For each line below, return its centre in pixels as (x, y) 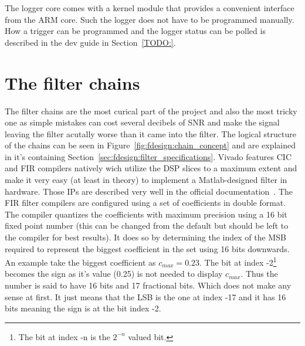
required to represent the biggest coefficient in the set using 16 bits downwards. (147, 248)
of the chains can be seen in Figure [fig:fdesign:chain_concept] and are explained (150, 145)
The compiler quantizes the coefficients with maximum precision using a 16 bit (146, 214)
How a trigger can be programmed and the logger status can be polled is (135, 31)
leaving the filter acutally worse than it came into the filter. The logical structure (150, 133)
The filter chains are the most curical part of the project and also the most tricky (151, 111)
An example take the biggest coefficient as (80, 262)
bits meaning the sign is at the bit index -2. (83, 308)
